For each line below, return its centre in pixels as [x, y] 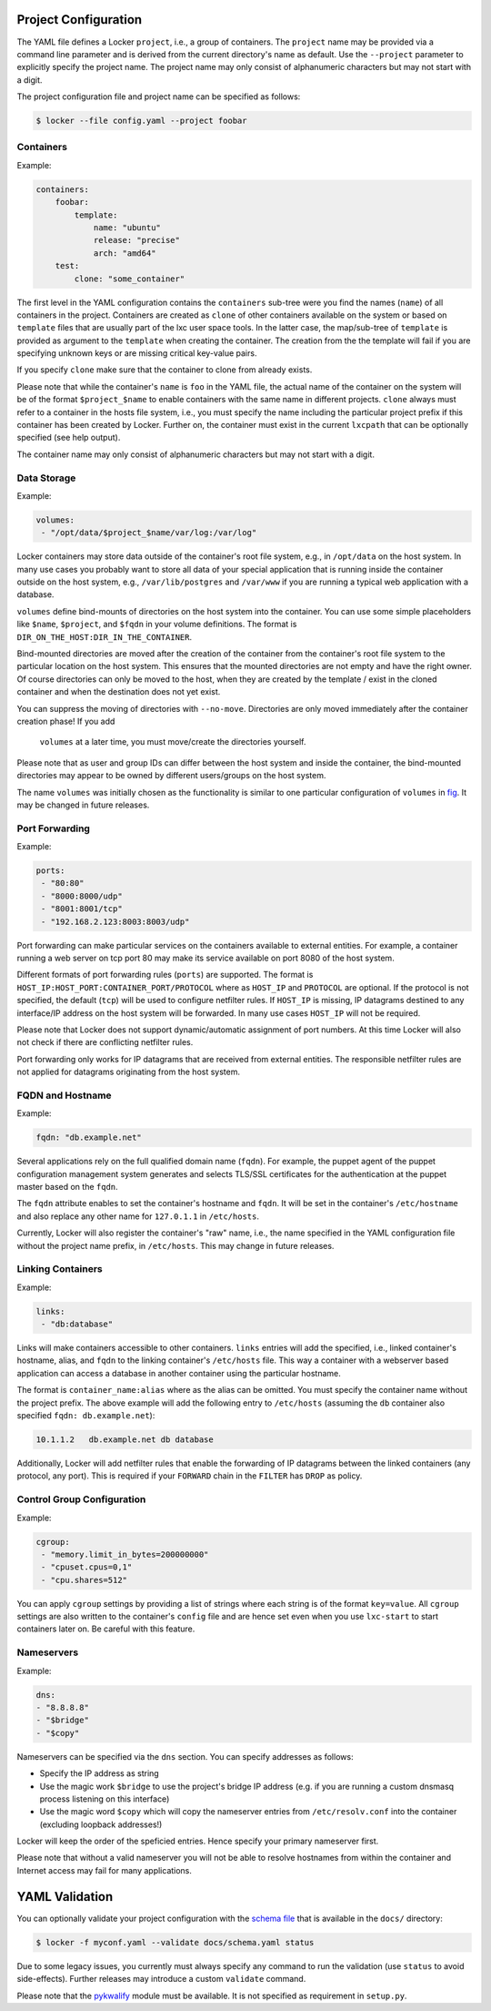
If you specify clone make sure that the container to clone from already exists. [165, 370]
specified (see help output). [69, 438]
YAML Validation [65, 1897]
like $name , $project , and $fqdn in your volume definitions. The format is [157, 625]
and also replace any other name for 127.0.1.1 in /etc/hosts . [138, 1216]
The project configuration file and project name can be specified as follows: [159, 96]
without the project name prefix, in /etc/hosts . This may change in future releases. [175, 1245]
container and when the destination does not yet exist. [119, 692]
